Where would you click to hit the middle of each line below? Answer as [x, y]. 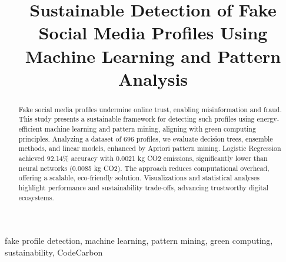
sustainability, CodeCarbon [54, 252]
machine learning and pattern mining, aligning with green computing [150, 129]
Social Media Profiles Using [153, 33]
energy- [268, 119]
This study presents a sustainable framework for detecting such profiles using [137, 119]
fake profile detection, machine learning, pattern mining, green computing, [139, 241]
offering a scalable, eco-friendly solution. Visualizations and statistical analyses [139, 178]
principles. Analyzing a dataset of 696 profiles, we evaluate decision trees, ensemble [146, 138]
